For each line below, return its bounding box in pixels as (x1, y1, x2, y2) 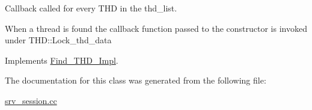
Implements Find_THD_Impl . (5, 53, 118, 66)
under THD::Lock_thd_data (5, 34, 112, 46)
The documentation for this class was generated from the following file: (5, 74, 266, 87)
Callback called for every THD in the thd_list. (5, 2, 177, 14)
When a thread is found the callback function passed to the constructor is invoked (5, 22, 307, 34)
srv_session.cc (5, 94, 57, 106)
